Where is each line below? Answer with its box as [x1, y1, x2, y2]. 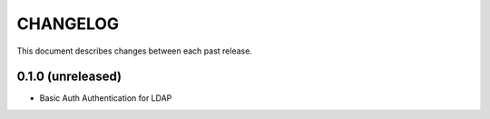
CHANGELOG [16, 14, 120, 34]
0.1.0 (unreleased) [16, 69, 122, 84]
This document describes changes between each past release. [16, 45, 253, 56]
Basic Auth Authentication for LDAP [39, 93, 172, 104]
